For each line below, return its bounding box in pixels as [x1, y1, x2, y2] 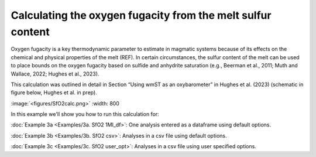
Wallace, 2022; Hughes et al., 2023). [11, 70, 99, 77]
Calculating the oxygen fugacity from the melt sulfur [11, 9, 272, 22]
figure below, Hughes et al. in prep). [11, 89, 98, 96]
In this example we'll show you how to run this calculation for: [11, 111, 159, 118]
